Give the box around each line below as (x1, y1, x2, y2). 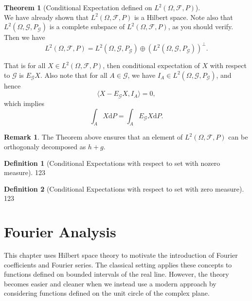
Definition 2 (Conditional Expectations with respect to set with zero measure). (4, 183, 244, 194)
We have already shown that (4, 12, 89, 22)
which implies (4, 98, 44, 108)
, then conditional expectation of (103, 60, 200, 71)
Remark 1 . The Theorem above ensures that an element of (4, 132, 183, 142)
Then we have (4, 32, 45, 42)
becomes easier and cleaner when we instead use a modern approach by (4, 278, 216, 288)
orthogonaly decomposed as (4, 141, 86, 151)
